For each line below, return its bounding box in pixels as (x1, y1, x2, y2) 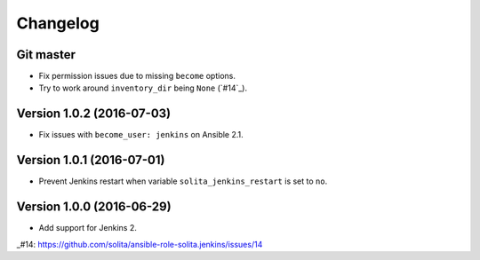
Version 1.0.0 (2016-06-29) (16, 200, 172, 215)
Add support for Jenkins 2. (38, 223, 137, 233)
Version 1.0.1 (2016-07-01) (16, 153, 165, 168)
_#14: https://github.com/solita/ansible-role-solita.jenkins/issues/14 (16, 239, 263, 249)
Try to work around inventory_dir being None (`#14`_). (38, 83, 248, 93)
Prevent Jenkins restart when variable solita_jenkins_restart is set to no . (38, 176, 328, 186)
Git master (16, 47, 76, 62)
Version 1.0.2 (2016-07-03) (16, 106, 172, 122)
